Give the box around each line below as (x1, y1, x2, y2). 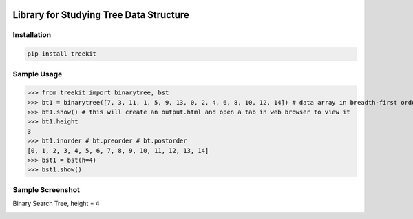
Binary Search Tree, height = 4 (12, 200, 100, 208)
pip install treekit (27, 50, 96, 58)
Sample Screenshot (12, 185, 81, 194)
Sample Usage (12, 69, 63, 79)
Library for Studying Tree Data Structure (12, 9, 189, 21)
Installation (12, 30, 52, 40)
